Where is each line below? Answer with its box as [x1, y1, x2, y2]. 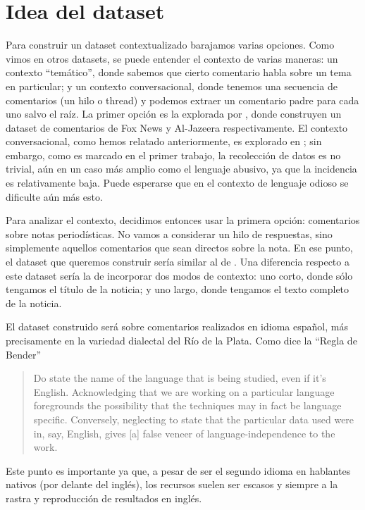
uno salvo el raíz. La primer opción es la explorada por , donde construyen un [6, 106, 342, 121]
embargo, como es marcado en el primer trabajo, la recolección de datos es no [6, 147, 341, 162]
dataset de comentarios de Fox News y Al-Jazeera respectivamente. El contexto [6, 120, 348, 135]
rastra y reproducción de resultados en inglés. [6, 490, 202, 505]
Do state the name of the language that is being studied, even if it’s [33, 371, 326, 385]
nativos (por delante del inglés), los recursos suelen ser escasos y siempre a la [6, 477, 338, 492]
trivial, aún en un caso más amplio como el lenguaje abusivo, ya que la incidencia [6, 161, 357, 176]
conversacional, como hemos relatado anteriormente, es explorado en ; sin [6, 134, 322, 149]
